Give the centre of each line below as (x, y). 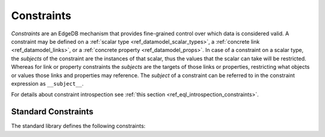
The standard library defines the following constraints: (78, 126)
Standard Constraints (52, 112)
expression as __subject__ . (47, 83)
